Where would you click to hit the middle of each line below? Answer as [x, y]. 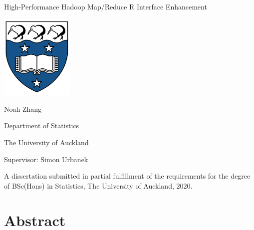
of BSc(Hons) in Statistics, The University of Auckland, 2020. [98, 185]
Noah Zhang [23, 109]
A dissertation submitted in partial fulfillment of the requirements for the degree [127, 176]
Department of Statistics [42, 125]
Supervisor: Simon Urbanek [46, 159]
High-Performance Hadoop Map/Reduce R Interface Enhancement [106, 6]
